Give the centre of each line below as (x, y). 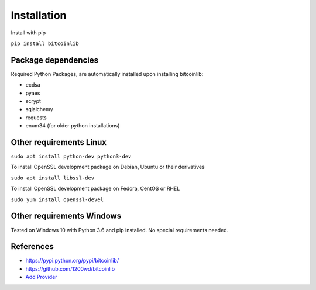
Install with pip (28, 33)
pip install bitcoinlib (45, 43)
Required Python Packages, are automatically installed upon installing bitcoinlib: (107, 74)
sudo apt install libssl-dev (53, 178)
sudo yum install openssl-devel (57, 199)
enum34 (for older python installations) (73, 126)
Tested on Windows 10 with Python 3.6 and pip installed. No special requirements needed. (120, 230)
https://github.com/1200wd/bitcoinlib (70, 268)
